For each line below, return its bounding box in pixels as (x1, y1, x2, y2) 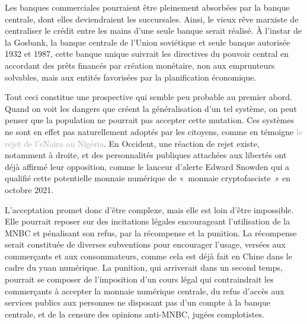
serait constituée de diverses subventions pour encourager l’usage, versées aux (5, 238, 286, 251)
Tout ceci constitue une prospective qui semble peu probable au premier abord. (5, 91, 292, 103)
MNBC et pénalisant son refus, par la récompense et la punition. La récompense (5, 226, 297, 239)
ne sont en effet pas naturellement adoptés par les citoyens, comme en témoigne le (5, 125, 303, 137)
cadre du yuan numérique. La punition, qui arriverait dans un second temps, (5, 261, 283, 274)
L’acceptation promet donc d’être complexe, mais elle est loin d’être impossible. (5, 203, 294, 216)
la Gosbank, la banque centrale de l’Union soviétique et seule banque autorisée (5, 36, 290, 48)
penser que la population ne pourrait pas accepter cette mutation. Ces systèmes (5, 114, 295, 126)
